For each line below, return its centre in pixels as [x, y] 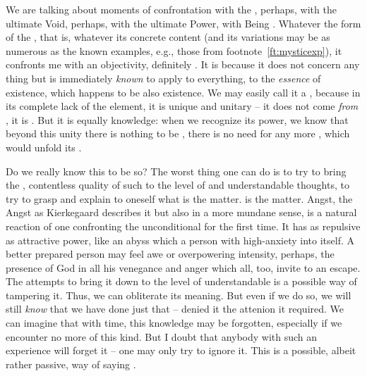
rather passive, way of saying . [71, 364]
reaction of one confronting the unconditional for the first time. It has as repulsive [183, 226]
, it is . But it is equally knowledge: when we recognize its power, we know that [177, 119]
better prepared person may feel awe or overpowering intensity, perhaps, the [170, 254]
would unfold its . [44, 147]
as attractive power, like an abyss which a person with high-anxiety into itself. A [180, 240]
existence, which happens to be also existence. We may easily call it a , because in [183, 92]
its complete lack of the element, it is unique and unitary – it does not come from [182, 106]
